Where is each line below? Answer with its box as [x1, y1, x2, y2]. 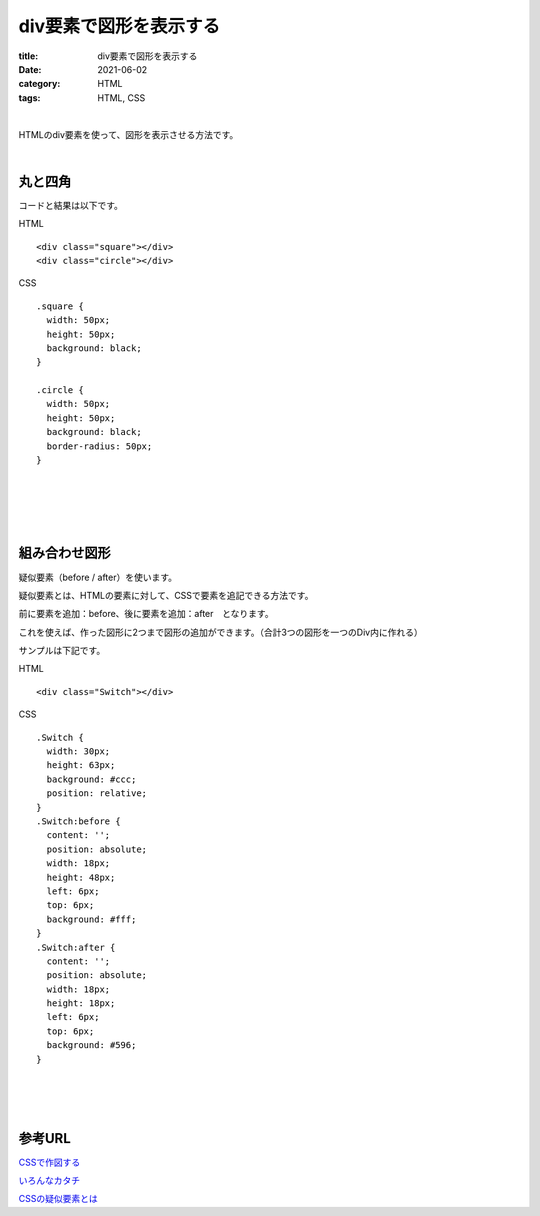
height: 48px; [46, 871, 116, 883]
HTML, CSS [97, 91, 146, 104]
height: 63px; [46, 760, 116, 771]
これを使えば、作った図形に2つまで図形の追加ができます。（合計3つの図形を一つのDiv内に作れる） [18, 626, 424, 638]
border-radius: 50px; [46, 440, 153, 452]
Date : [18, 63, 42, 75]
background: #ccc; [46, 773, 137, 785]
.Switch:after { [36, 941, 116, 953]
